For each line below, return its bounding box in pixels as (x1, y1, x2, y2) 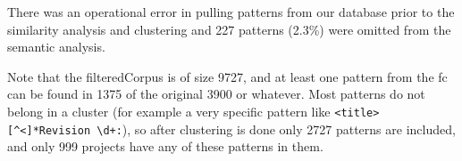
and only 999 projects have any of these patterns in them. (7, 137, 323, 156)
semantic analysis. (7, 37, 105, 56)
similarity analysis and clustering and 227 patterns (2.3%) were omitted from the (7, 20, 451, 38)
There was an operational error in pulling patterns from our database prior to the (7, 3, 455, 20)
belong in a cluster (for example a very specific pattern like (7, 101, 331, 120)
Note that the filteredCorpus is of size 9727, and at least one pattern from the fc (7, 67, 448, 85)
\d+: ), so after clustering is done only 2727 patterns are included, (97, 119, 456, 138)
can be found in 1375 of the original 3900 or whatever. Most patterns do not (7, 85, 425, 103)
